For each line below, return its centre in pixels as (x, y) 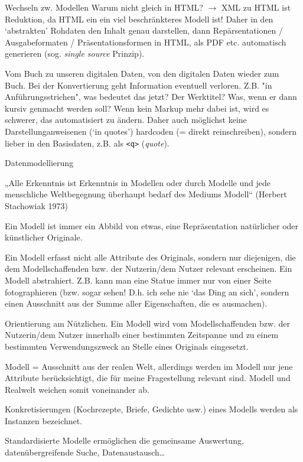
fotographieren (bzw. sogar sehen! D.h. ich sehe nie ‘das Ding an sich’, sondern (147, 292)
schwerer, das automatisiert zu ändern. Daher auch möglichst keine (126, 120)
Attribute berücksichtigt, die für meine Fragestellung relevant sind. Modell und (148, 378)
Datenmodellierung (39, 163)
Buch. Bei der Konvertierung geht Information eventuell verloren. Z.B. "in (139, 85)
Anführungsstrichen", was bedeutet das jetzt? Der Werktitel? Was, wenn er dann (151, 97)
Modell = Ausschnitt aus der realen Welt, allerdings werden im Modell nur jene (149, 366)
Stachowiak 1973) (36, 205)
